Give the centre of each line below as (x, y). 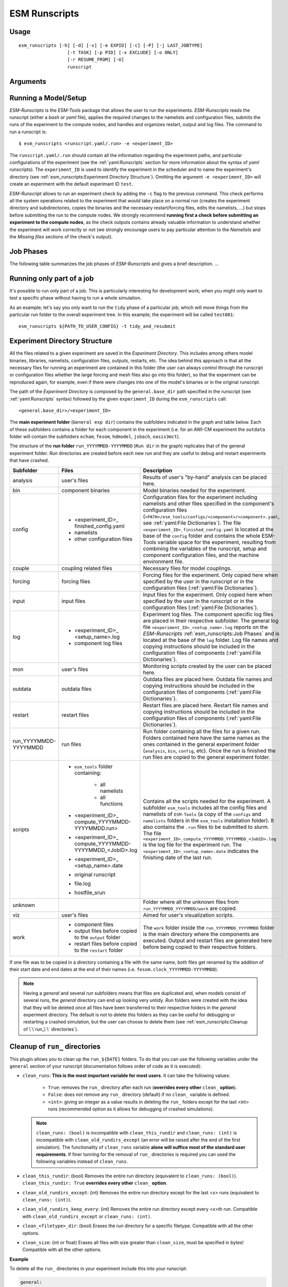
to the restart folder (99, 950)
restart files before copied (106, 944)
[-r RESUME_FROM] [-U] (95, 60)
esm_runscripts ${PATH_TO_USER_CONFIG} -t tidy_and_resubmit (97, 326)
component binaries (86, 490)
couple (21, 568)
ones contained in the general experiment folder (201, 744)
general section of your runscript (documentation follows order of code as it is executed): (105, 1066)
